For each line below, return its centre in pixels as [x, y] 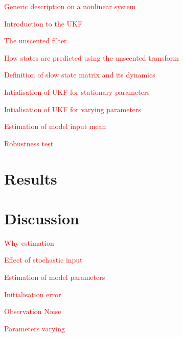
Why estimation [29, 242]
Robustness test [29, 143]
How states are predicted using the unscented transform [91, 57]
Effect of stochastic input [43, 260]
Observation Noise [33, 311]
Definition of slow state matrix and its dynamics [80, 75]
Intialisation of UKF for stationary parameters [77, 92]
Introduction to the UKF [43, 23]
